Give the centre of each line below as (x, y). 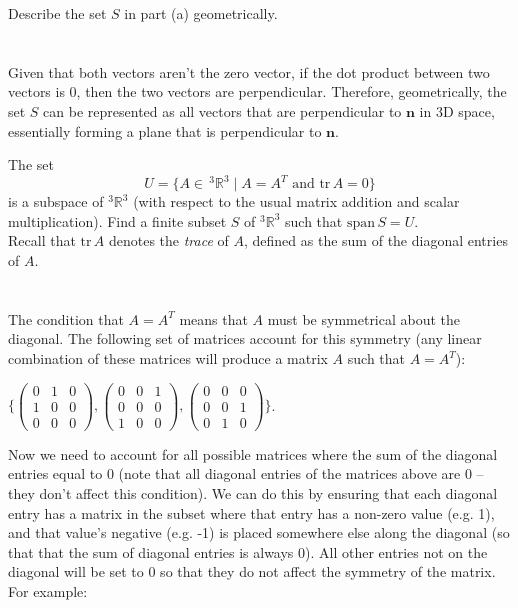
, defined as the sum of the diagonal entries (376, 240)
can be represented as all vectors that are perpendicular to (222, 110)
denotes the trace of (168, 240)
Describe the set (57, 13)
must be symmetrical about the (364, 318)
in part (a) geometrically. (201, 13)
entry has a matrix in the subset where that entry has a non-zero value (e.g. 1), (251, 512)
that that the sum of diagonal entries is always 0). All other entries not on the (248, 551)
